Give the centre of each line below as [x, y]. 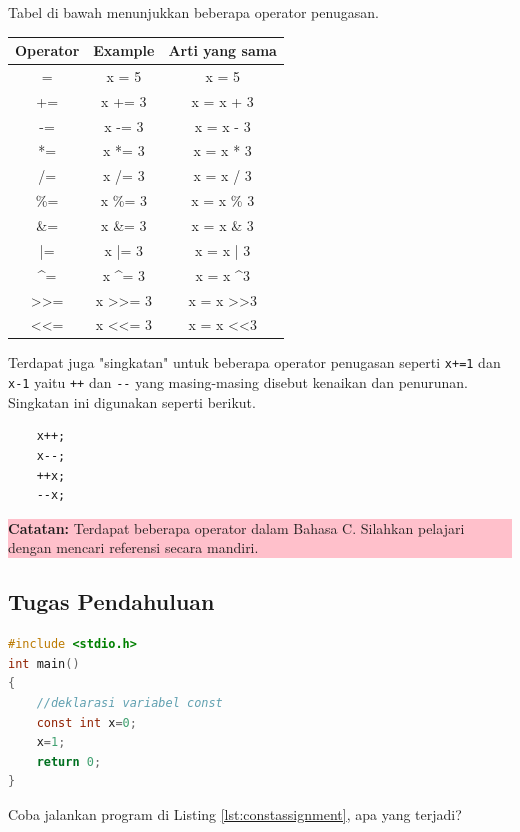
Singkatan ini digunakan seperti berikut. [132, 401]
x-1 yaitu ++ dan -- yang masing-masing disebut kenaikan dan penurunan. [238, 382]
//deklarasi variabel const [129, 702]
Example [124, 50]
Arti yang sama [222, 50]
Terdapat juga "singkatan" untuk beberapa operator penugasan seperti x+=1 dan [254, 362]
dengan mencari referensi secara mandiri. [133, 547]
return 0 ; [69, 761]
